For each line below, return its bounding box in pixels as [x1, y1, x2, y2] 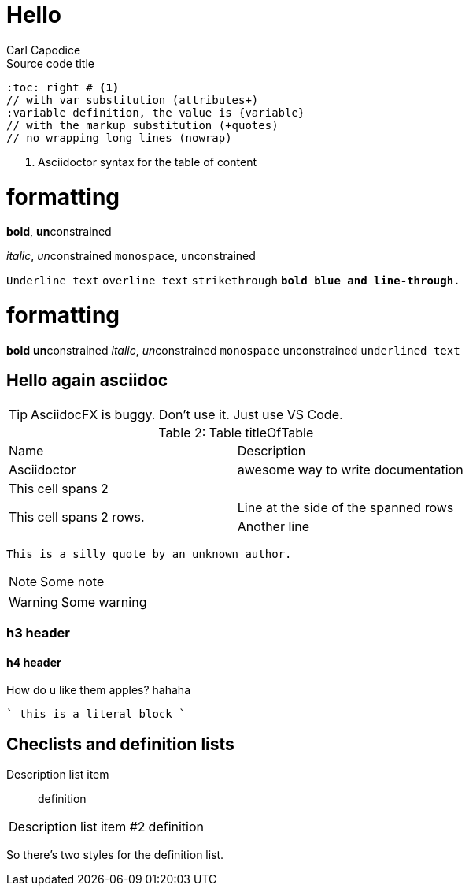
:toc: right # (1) [6, 80, 120, 94]
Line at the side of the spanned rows [237, 499, 454, 515]
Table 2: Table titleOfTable [158, 424, 314, 440]
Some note [40, 573, 105, 589]
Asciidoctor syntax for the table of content [38, 154, 257, 169]
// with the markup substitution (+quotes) [6, 118, 279, 132]
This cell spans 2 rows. [9, 508, 145, 525]
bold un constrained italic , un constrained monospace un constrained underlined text [6, 343, 460, 357]
